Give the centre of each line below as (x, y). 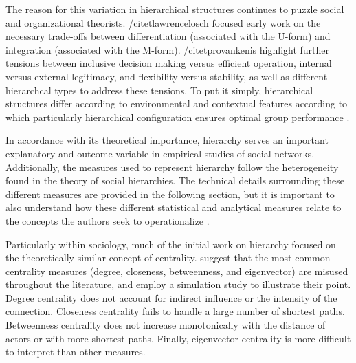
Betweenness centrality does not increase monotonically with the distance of (166, 325)
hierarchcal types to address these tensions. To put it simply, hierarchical (159, 90)
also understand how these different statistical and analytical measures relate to (174, 207)
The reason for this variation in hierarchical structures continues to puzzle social (175, 9)
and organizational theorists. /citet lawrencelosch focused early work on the (163, 22)
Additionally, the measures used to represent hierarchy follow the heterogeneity (172, 167)
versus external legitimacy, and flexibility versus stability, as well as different (167, 76)
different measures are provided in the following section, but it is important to (170, 194)
